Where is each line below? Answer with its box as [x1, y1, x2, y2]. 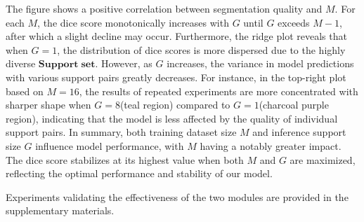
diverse [6, 56, 36, 71]
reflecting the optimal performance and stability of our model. [6, 166, 273, 181]
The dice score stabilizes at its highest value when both [6, 152, 244, 167]
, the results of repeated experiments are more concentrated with [79, 83, 358, 98]
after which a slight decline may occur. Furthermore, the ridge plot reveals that [6, 29, 347, 43]
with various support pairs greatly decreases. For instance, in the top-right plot [6, 69, 346, 84]
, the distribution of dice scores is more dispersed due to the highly [57, 42, 346, 57]
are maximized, [290, 152, 356, 167]
